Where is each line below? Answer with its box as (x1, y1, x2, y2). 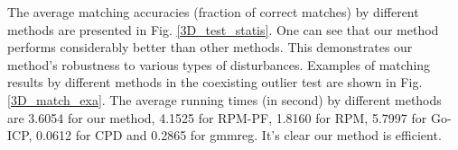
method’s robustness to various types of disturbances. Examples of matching (7, 55, 431, 74)
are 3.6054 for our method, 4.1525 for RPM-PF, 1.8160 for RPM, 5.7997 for (7, 108, 427, 127)
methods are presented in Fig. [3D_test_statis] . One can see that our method (7, 20, 439, 39)
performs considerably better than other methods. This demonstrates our (7, 38, 413, 57)
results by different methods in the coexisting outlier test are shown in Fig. (7, 73, 423, 92)
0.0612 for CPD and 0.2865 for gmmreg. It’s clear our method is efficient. (36, 126, 442, 145)
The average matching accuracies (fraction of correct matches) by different (7, 3, 419, 21)
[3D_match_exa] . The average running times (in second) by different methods (7, 90, 442, 109)
